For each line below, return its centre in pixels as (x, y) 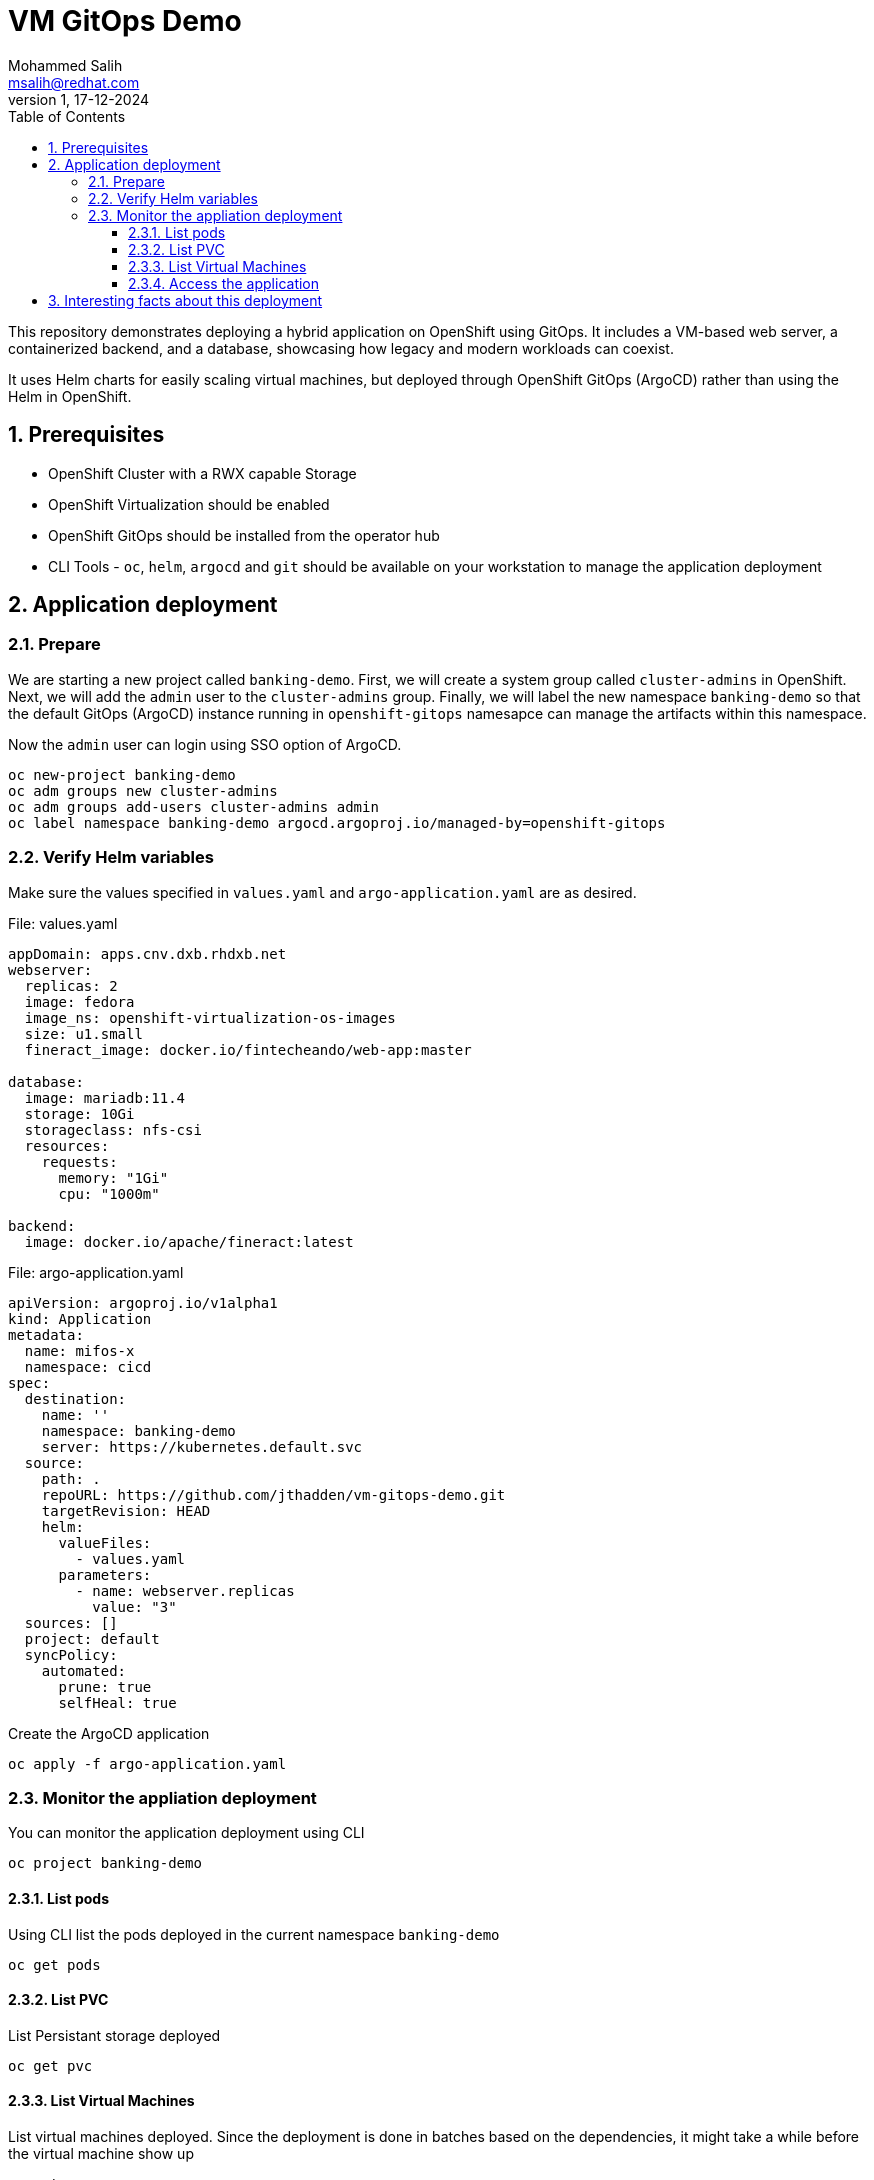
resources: (67, 1145)
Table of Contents (67, 116)
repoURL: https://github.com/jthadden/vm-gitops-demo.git (273, 1494)
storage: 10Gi (79, 1113)
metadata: (46, 1334)
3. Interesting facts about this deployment (185, 300)
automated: (84, 1670)
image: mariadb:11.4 (105, 1097)
